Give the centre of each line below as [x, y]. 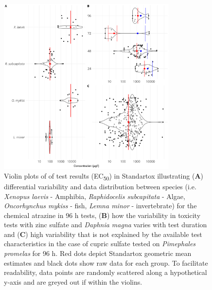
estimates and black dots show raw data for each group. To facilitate [106, 263]
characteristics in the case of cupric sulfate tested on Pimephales [100, 244]
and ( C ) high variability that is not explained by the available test [103, 234]
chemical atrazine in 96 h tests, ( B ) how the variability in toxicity [102, 215]
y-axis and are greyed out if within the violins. [73, 281]
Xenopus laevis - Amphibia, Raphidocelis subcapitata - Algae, [95, 196]
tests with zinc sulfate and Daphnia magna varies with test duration [106, 225]
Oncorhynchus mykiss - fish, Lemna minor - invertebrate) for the [100, 206]
